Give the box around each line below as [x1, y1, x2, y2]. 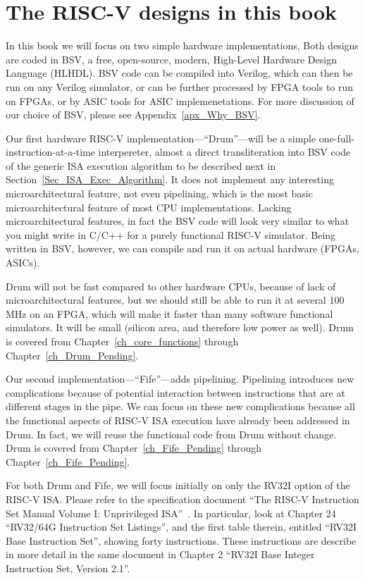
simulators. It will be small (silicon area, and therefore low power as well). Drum [6, 320, 354, 335]
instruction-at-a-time [6, 144, 95, 159]
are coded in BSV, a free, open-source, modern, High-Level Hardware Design [6, 51, 337, 66]
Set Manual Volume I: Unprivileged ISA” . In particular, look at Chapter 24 [6, 505, 336, 520]
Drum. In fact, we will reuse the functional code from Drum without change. [6, 426, 337, 441]
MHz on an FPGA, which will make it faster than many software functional [6, 306, 333, 321]
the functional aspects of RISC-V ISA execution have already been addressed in [6, 412, 350, 427]
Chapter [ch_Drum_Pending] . [6, 347, 139, 362]
